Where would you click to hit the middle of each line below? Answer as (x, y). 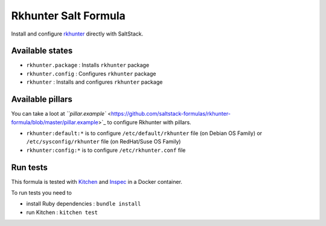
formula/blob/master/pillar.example (55, 122)
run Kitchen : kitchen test (62, 212)
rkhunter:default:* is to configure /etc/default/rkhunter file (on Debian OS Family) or (144, 133)
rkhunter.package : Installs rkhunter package (88, 65)
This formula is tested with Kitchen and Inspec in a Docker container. (97, 181)
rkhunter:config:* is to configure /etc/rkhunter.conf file (106, 150)
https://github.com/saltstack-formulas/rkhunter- (171, 114)
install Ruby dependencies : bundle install (84, 204)
